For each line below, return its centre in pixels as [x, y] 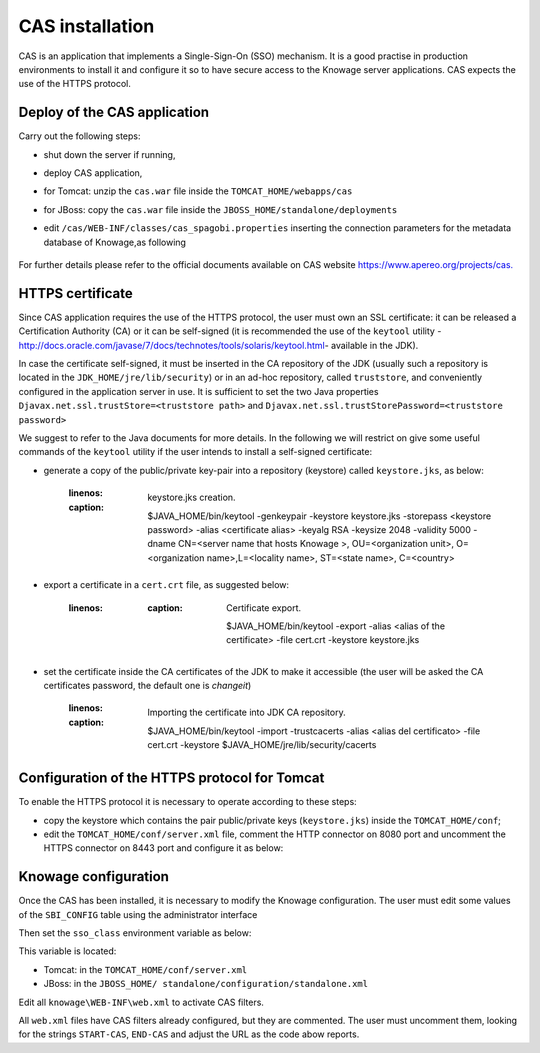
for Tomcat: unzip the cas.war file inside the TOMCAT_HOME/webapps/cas [198, 191]
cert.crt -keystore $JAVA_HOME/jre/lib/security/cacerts [262, 745]
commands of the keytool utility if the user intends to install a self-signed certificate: [195, 452]
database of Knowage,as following [115, 242]
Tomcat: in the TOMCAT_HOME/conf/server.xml [145, 969]
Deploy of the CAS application [114, 112]
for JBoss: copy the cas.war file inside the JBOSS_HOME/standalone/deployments [220, 209]
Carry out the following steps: [79, 136]
